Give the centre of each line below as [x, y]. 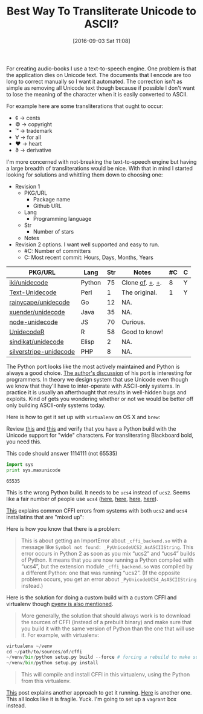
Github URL [47, 206]
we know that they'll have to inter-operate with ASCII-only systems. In [93, 386]
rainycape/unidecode [40, 302]
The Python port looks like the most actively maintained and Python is [93, 366]
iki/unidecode [29, 282]
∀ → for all [28, 137]
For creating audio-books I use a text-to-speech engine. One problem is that [101, 69]
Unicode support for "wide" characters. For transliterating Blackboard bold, [100, 435]
